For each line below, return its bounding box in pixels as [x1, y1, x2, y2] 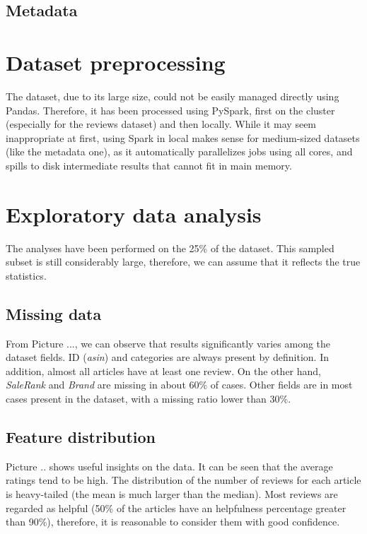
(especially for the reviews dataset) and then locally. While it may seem [6, 117, 317, 131]
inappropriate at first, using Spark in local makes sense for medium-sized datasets [6, 130, 360, 145]
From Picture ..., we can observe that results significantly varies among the [6, 336, 331, 350]
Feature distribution [6, 425, 156, 447]
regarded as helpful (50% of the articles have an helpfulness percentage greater [6, 500, 346, 515]
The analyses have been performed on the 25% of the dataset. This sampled [6, 240, 334, 255]
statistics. [6, 268, 47, 283]
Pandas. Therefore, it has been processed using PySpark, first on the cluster [6, 102, 335, 117]
